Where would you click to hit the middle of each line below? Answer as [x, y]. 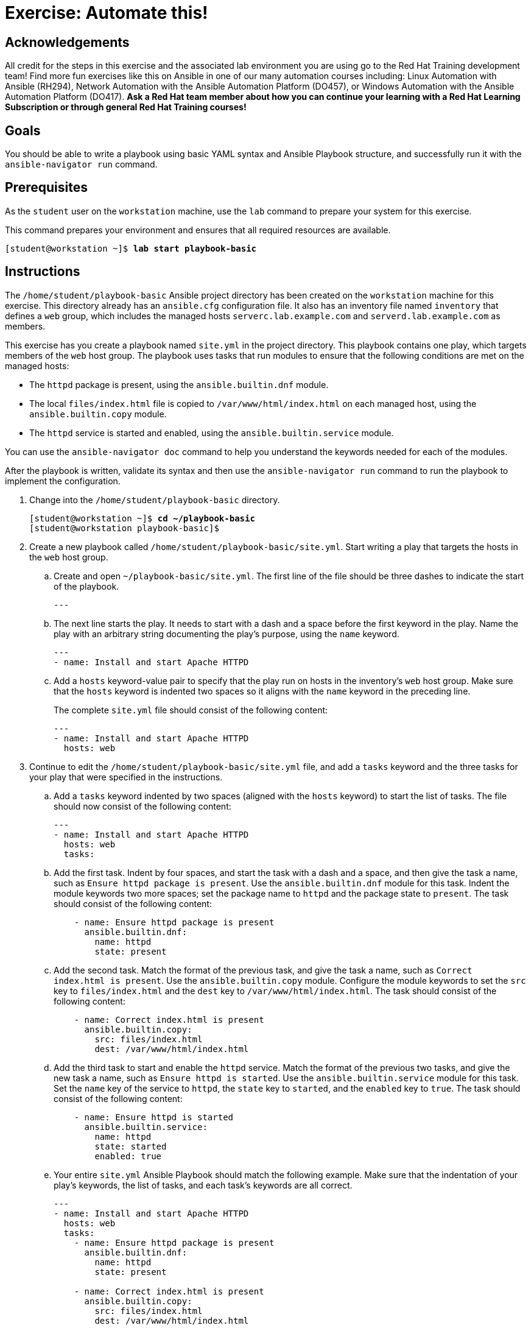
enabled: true [128, 1156]
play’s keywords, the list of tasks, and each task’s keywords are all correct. [203, 1185]
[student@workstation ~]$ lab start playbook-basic [131, 248]
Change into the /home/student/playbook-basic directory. [155, 500]
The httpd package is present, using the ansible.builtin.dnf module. [179, 384]
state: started [131, 1146]
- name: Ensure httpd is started [154, 1117]
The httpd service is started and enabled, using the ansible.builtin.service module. [212, 433]
